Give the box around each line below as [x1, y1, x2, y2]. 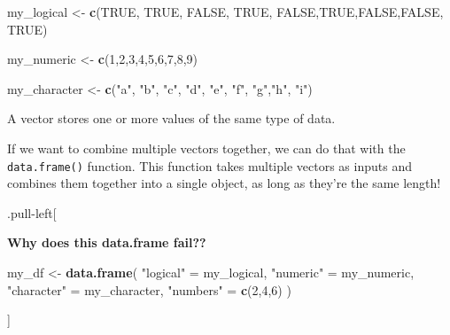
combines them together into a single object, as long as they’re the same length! [7, 174, 441, 192]
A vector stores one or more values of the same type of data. [7, 109, 336, 128]
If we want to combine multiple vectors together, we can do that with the [7, 138, 406, 157]
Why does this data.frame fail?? [7, 233, 206, 252]
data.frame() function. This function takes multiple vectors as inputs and [7, 156, 412, 175]
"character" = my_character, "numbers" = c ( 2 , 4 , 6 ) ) [7, 280, 291, 299]
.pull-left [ [7, 203, 57, 222]
